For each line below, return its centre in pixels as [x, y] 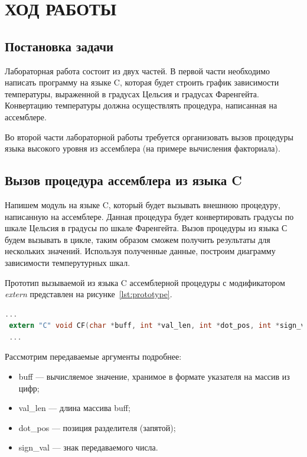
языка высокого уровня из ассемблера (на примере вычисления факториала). [143, 148]
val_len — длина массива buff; [74, 408]
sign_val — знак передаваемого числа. [88, 447]
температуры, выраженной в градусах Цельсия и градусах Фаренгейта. [132, 93]
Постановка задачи [59, 46]
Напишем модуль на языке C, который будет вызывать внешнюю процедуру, [143, 204]
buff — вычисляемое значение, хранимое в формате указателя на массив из [154, 377]
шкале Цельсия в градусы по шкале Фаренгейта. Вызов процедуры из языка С [146, 228]
